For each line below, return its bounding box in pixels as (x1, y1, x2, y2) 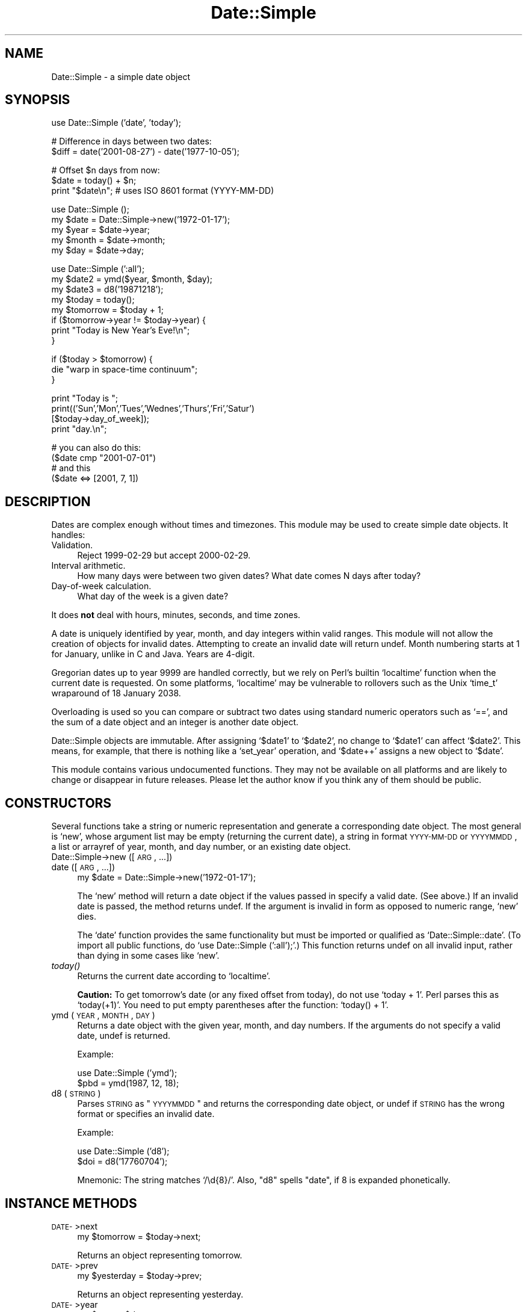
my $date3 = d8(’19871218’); (51, 284, 164, 295)
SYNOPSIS (5, 92, 70, 108)
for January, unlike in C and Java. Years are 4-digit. (51, 649, 255, 660)
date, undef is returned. (77, 1030, 171, 1041)
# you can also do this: (51, 442, 141, 453)
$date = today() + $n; (51, 175, 137, 186)
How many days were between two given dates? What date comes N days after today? (77, 571, 421, 581)
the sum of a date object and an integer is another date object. (51, 717, 299, 728)
